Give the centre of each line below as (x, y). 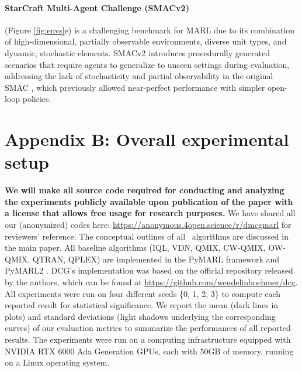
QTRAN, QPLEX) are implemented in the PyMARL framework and (156, 259)
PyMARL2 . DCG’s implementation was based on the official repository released (149, 270)
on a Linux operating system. (57, 362)
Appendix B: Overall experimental (147, 139)
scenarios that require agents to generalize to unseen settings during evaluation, (147, 64)
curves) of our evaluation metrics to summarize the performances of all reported (148, 328)
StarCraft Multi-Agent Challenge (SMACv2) (97, 7)
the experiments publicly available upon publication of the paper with (149, 201)
